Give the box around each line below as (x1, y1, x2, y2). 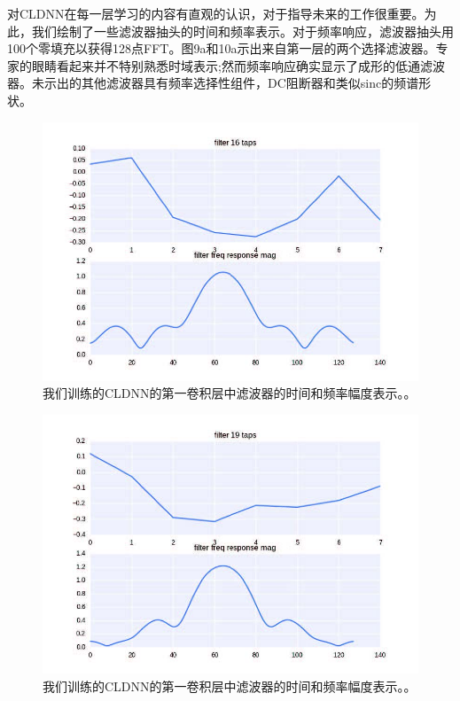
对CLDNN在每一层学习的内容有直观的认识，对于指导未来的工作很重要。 (7, 4, 425, 22)
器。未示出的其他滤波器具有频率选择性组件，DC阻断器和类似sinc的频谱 (7, 74, 419, 92)
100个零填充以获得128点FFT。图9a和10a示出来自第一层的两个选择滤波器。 (7, 39, 436, 58)
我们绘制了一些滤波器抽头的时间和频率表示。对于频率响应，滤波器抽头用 (31, 21, 454, 40)
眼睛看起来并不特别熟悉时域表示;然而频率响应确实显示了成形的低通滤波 (31, 56, 445, 74)
